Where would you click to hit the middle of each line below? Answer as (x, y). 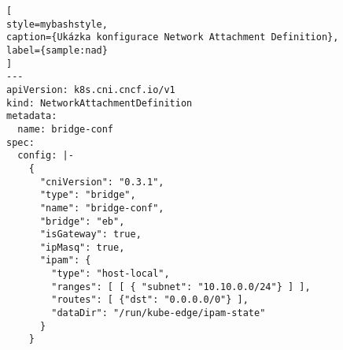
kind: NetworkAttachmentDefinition (100, 103)
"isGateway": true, (90, 235)
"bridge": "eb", (82, 221)
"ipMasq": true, (82, 247)
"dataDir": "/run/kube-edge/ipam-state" (159, 313)
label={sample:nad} (57, 50)
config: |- (46, 156)
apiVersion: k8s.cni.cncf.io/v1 (91, 89)
